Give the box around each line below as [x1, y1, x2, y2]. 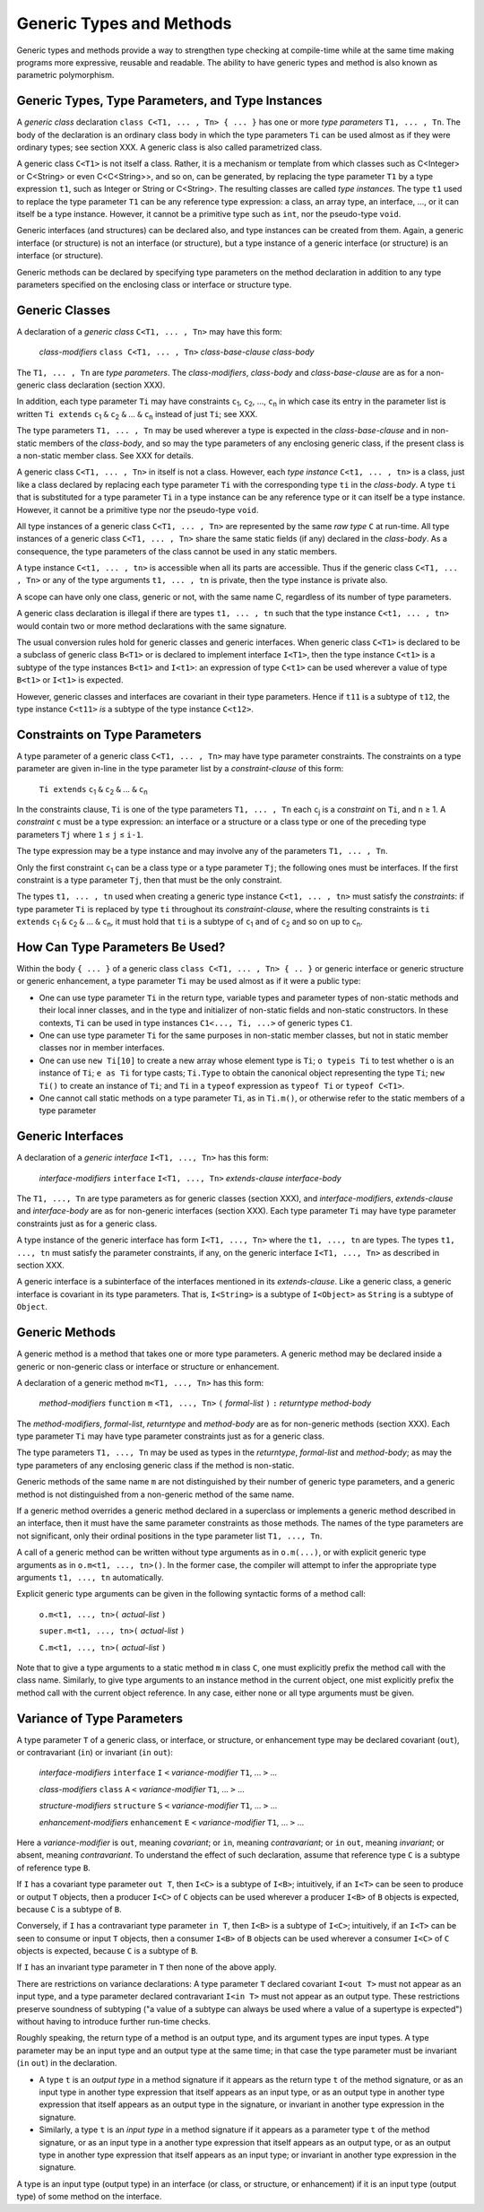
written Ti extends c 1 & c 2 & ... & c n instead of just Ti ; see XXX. [16, 408, 258, 422]
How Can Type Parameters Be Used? [16, 940, 226, 954]
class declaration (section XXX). [46, 379, 166, 390]
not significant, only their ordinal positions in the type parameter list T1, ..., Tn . [16, 1530, 323, 1541]
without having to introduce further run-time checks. [16, 2016, 211, 2027]
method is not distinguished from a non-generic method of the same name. [16, 1489, 295, 1500]
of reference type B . [16, 1862, 91, 1873]
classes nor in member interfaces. [39, 1042, 165, 1053]
